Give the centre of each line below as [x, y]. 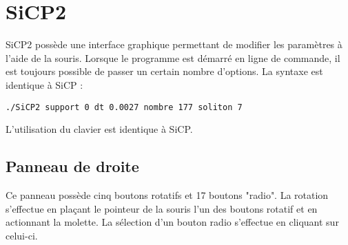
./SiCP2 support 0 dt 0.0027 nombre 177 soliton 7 [124, 107]
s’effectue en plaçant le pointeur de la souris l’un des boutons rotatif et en [162, 208]
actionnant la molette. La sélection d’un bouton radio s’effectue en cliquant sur [172, 222]
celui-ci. [22, 235]
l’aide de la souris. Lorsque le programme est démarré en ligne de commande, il [173, 57]
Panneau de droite [72, 166]
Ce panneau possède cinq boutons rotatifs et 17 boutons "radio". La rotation [167, 194]
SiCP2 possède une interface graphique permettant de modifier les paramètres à [174, 44]
